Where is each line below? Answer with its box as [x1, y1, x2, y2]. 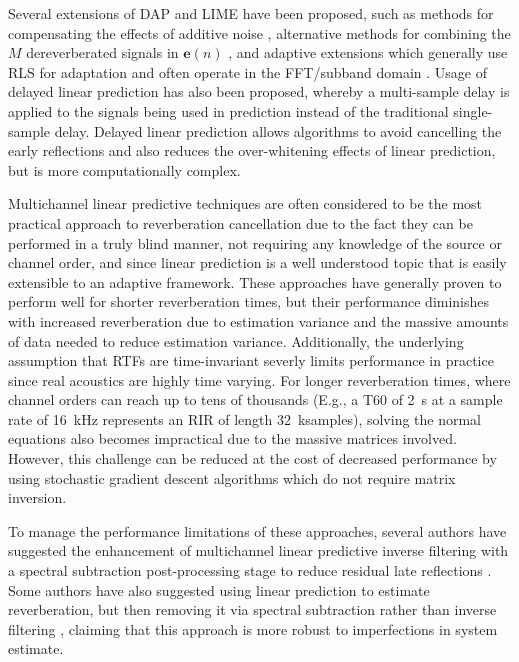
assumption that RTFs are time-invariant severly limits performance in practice [8, 350, 494, 371]
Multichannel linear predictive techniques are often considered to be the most [8, 193, 483, 214]
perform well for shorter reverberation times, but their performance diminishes [8, 291, 490, 312]
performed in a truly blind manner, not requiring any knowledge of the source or [8, 232, 502, 253]
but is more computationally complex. [8, 159, 241, 180]
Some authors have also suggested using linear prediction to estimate [8, 579, 430, 600]
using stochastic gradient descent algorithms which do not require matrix [8, 467, 456, 488]
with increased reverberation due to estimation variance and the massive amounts [8, 310, 509, 331]
